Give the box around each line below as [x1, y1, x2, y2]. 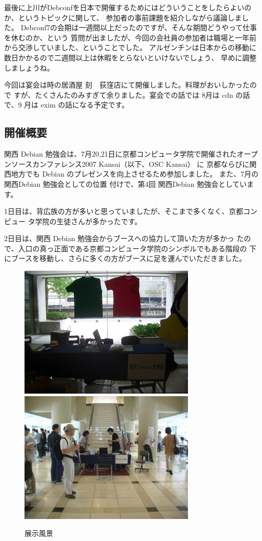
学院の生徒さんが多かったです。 [35, 215, 142, 226]
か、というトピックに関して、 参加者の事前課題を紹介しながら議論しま [4, 12, 242, 23]
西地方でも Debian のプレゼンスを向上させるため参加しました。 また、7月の [4, 168, 259, 179]
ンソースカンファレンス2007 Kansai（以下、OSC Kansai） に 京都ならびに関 [4, 158, 257, 169]
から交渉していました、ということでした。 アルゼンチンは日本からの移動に [4, 42, 256, 53]
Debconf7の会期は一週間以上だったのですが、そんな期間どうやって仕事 [20, 22, 257, 33]
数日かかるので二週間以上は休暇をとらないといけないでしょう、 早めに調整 [4, 52, 257, 62]
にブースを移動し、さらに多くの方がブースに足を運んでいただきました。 [4, 253, 246, 264]
